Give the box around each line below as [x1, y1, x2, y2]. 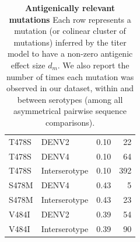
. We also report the [57, 58, 129, 71]
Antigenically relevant [25, 2, 116, 13]
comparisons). [45, 116, 95, 128]
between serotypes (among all [17, 93, 123, 105]
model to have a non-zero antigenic [7, 47, 133, 60]
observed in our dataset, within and [6, 82, 134, 94]
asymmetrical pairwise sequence [13, 105, 127, 117]
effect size [10, 58, 45, 71]
